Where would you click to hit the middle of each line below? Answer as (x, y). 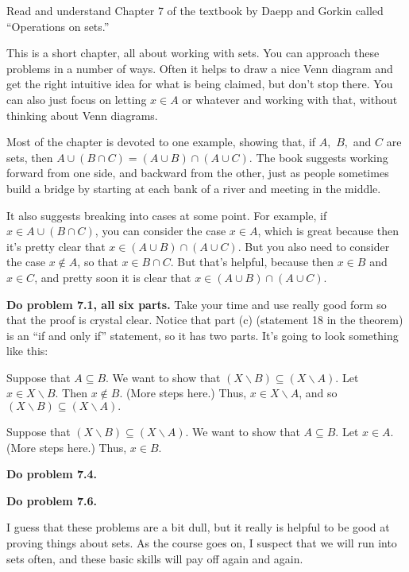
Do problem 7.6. (52, 500)
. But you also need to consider (314, 246)
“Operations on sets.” (58, 26)
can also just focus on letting (77, 99)
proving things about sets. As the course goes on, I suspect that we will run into (202, 543)
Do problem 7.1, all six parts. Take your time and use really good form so (197, 304)
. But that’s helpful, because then (252, 262)
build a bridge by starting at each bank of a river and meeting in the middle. (194, 188)
